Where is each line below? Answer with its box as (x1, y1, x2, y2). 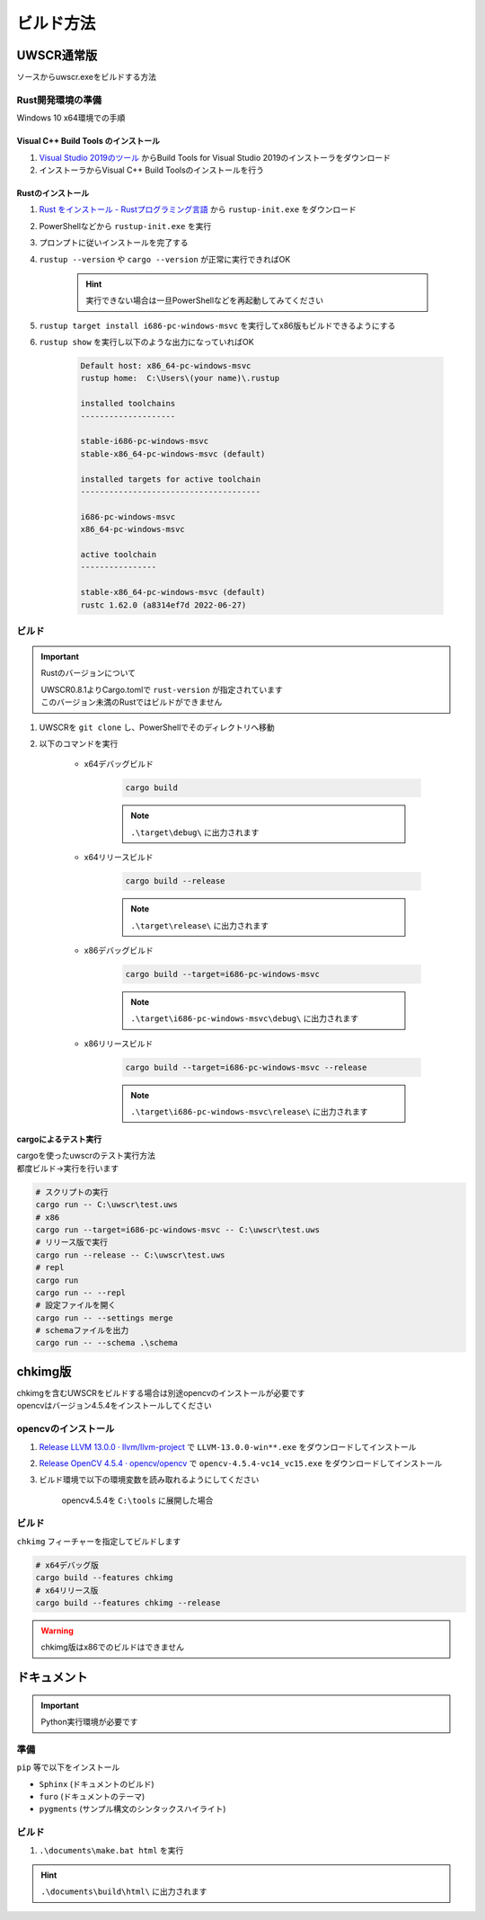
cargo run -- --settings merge (35, 1312, 174, 1323)
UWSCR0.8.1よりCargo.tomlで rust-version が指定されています (40, 684, 283, 695)
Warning (40, 1625, 74, 1636)
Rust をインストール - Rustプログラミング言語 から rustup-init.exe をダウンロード (39, 204, 357, 215)
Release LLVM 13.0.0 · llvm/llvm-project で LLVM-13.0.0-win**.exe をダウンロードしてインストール (39, 1441, 417, 1452)
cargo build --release (125, 876, 225, 886)
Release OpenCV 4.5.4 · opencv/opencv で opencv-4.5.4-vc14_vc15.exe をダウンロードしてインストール (39, 1457, 443, 1469)
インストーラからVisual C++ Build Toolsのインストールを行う (39, 164, 265, 175)
